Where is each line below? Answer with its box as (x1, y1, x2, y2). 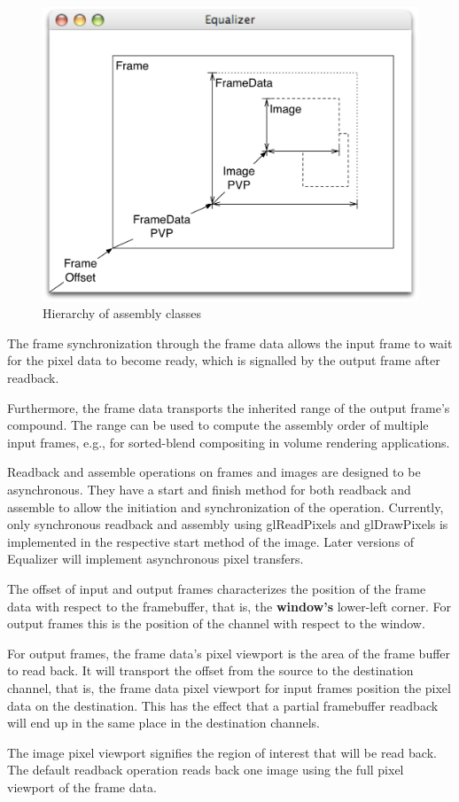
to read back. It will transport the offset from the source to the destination (7, 661, 414, 680)
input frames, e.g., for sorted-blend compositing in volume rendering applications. (7, 432, 450, 451)
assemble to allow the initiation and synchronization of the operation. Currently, (7, 497, 444, 516)
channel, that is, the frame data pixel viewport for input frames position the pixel (7, 678, 451, 697)
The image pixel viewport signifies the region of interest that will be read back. (7, 743, 437, 761)
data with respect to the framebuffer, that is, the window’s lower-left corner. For (7, 596, 452, 615)
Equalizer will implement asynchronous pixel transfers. (7, 549, 304, 568)
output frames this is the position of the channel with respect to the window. (7, 614, 425, 633)
